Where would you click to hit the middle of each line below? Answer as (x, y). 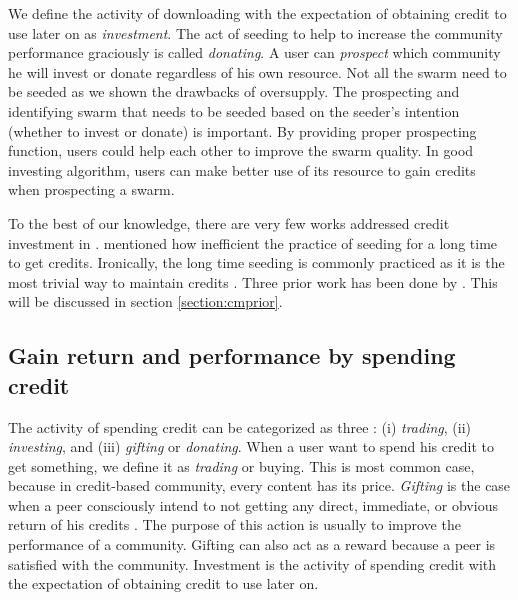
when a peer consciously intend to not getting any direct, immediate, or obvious (253, 504)
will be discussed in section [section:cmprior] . (145, 301)
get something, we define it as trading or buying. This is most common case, (241, 465)
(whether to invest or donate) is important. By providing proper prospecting (242, 130)
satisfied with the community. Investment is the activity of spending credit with (252, 563)
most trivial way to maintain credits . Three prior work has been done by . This (253, 281)
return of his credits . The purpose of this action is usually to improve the (234, 524)
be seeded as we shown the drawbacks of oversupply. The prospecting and (234, 91)
